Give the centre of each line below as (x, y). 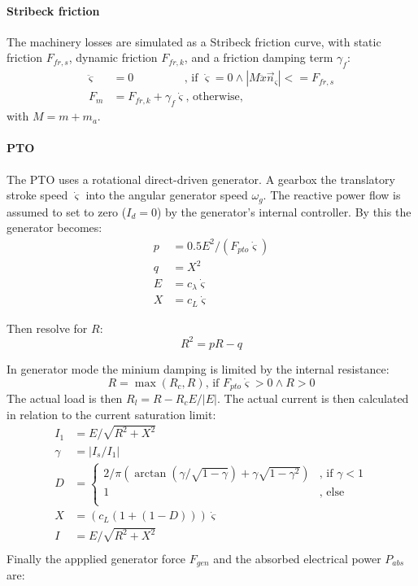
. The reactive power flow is (332, 195)
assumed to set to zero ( (67, 211)
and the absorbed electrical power (297, 558)
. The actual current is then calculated (313, 398)
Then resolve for (47, 328)
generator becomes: (54, 227)
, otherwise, (214, 97)
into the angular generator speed (167, 195)
